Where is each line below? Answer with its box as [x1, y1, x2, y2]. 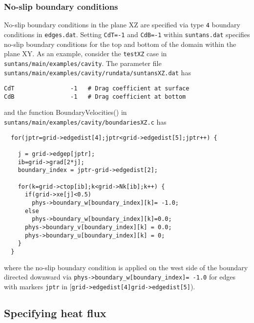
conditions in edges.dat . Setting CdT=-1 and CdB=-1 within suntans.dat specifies [4, 29, 250, 39]
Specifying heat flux [4, 305, 106, 320]
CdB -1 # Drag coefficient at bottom [4, 93, 186, 100]
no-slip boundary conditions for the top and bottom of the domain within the [4, 39, 236, 49]
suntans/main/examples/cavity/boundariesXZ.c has [4, 117, 167, 127]
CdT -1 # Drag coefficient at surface [4, 85, 190, 92]
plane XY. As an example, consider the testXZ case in [4, 48, 167, 59]
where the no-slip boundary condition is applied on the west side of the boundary [4, 262, 248, 272]
